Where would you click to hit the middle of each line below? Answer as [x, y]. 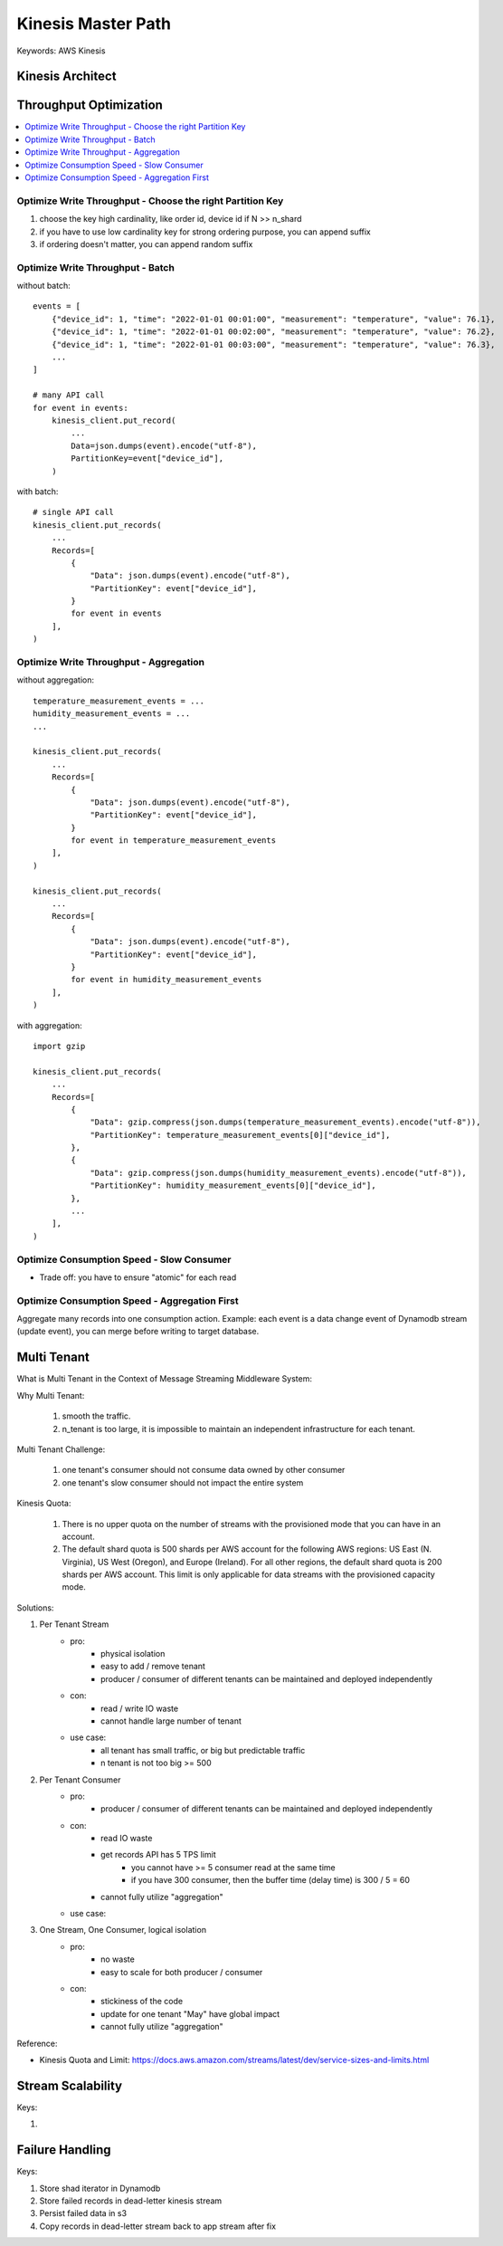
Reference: [37, 2043]
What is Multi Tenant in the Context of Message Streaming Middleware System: [164, 1379]
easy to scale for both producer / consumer [182, 1972]
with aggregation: [49, 1025]
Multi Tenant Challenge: [61, 1449]
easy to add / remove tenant [153, 1667]
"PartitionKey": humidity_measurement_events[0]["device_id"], [233, 1185]
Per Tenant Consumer [80, 1780]
